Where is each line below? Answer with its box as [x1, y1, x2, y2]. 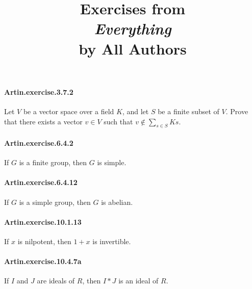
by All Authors [79, 38, 187, 59]
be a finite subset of [158, 106, 219, 116]
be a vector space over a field [23, 106, 114, 116]
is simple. [97, 157, 127, 168]
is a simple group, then [19, 196, 91, 207]
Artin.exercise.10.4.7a [4, 256, 82, 267]
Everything [94, 18, 171, 39]
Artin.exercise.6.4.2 [4, 137, 73, 148]
